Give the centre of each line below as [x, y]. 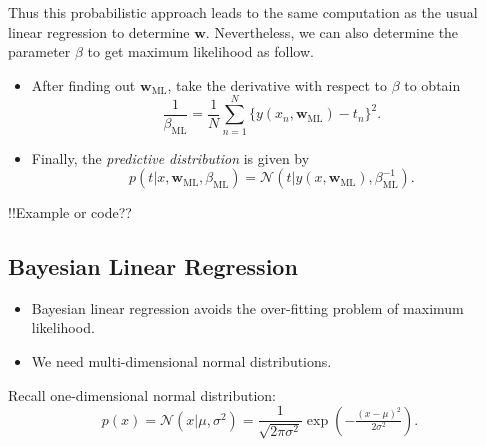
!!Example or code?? [70, 212]
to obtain [432, 84]
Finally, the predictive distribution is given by [170, 157]
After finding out [83, 84]
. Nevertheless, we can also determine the [332, 31]
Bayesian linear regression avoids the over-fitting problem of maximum [247, 307]
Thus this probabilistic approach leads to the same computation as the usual [243, 12]
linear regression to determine [99, 31]
